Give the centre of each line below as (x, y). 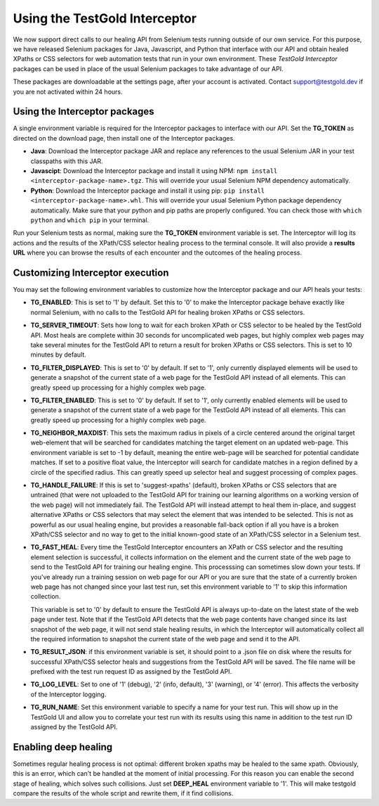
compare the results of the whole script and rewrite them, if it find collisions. (123, 793)
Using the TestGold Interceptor (105, 18)
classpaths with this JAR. (67, 161)
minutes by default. (59, 354)
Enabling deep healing (63, 747)
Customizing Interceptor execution (91, 273)
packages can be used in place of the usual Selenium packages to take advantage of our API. (148, 69)
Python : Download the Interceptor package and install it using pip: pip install (148, 191)
